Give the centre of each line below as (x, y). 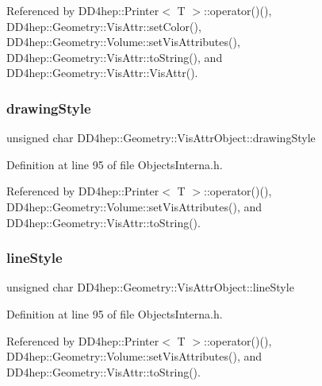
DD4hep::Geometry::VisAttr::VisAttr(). (102, 73)
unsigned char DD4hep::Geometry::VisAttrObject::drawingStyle (161, 138)
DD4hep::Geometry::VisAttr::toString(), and (115, 57)
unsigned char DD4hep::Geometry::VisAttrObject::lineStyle (150, 287)
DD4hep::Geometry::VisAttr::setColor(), (104, 26)
